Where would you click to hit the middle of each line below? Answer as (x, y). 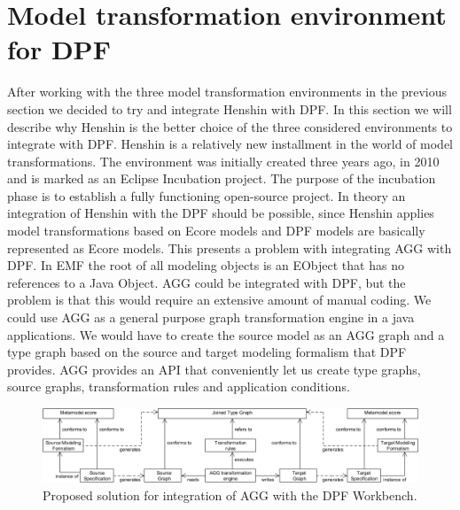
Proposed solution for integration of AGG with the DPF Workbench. (230, 495)
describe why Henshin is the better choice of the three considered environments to (230, 126)
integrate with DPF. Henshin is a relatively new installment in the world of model (230, 144)
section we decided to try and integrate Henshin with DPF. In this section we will (230, 108)
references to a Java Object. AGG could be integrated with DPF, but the (207, 282)
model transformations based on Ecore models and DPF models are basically (216, 231)
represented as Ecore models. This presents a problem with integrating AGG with (230, 247)
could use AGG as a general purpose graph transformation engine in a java (211, 317)
